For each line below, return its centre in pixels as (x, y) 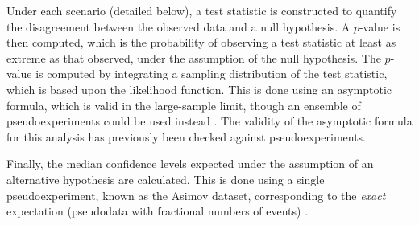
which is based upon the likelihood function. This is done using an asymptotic (199, 89)
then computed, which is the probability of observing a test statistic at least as (201, 42)
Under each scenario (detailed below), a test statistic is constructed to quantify (202, 10)
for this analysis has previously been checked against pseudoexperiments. (187, 136)
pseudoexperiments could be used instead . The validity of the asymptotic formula (209, 121)
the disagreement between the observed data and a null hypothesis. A (178, 26)
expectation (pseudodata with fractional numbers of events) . (158, 211)
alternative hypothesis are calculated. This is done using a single (166, 179)
